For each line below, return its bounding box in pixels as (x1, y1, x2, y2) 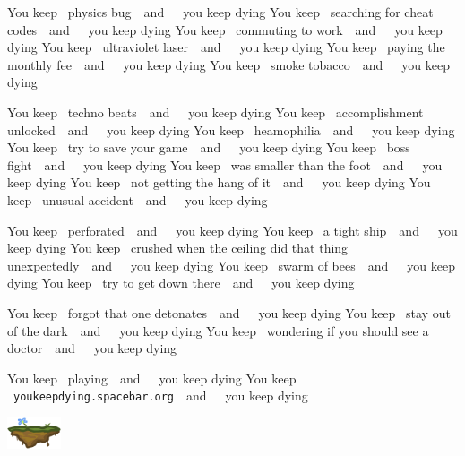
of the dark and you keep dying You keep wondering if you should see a (7, 321, 429, 340)
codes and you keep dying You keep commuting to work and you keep (7, 20, 443, 39)
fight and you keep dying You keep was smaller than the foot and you (7, 155, 443, 174)
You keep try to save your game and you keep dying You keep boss (7, 138, 410, 157)
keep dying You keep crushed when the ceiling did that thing (7, 238, 349, 257)
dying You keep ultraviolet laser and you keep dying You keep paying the (7, 38, 445, 56)
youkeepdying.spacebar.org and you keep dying (13, 386, 308, 405)
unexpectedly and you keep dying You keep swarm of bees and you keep (7, 255, 455, 274)
